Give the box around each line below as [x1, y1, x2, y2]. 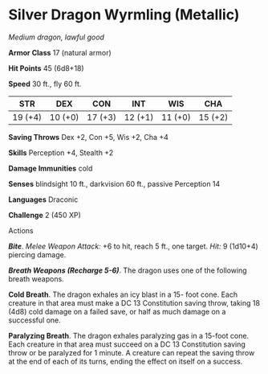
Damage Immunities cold [8, 163, 93, 173]
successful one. [8, 315, 62, 325]
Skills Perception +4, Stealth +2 [8, 147, 114, 158]
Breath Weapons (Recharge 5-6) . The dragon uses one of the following [8, 265, 247, 275]
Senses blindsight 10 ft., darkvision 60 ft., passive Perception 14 [8, 179, 221, 188]
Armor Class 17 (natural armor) [8, 47, 112, 57]
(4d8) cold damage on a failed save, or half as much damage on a [8, 306, 226, 316]
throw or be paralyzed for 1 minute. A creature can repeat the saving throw [8, 347, 255, 357]
